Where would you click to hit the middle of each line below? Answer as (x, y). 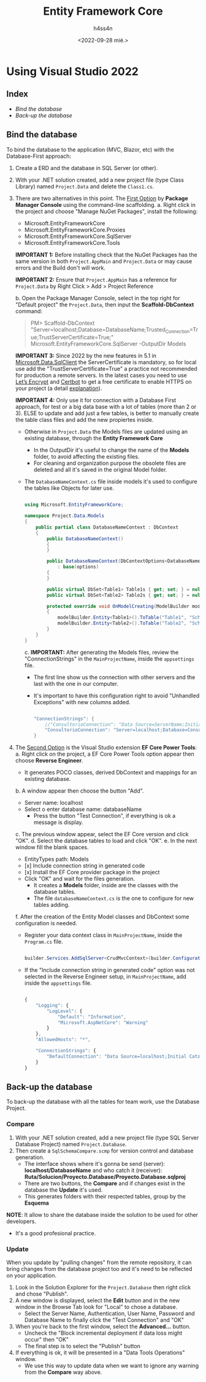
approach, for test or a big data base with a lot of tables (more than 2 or (106, 407)
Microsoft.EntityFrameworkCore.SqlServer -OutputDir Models (108, 344)
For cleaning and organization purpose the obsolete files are (110, 463)
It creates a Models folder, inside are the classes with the (106, 885)
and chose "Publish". (42, 1294)
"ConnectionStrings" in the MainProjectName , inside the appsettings (109, 659)
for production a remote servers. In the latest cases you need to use (101, 375)
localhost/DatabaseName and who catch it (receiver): (93, 1170)
